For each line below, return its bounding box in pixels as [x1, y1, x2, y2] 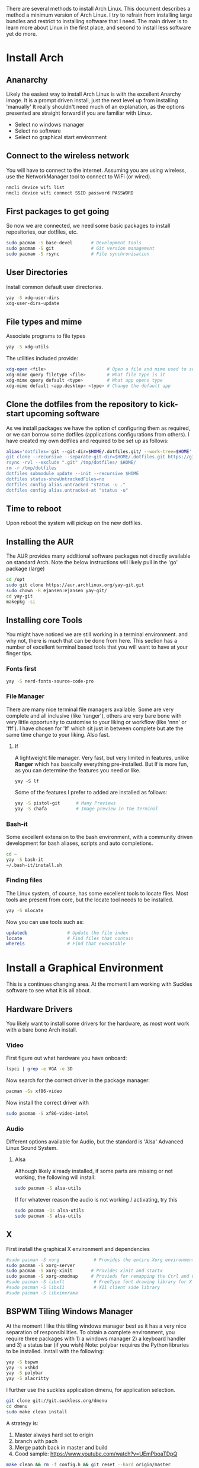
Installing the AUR [6, 536, 74, 546]
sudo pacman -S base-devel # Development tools [6, 240, 142, 246]
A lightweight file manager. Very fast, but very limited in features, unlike [14, 754, 190, 761]
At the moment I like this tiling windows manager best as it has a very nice [6, 1322, 187, 1329]
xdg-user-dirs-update [6, 300, 60, 306]
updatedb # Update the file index [6, 930, 129, 936]
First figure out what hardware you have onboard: [6, 1055, 127, 1062]
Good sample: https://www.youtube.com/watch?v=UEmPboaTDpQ [14, 1450, 178, 1457]
